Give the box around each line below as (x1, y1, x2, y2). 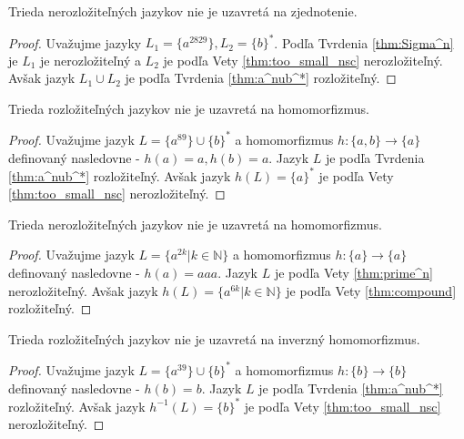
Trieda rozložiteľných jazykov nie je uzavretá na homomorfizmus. (8, 98, 369, 117)
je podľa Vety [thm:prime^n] (274, 263, 433, 282)
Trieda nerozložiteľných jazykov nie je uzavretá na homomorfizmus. (8, 214, 382, 233)
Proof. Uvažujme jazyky (8, 33, 142, 52)
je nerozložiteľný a (40, 50, 141, 69)
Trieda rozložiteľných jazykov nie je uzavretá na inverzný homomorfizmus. (8, 329, 420, 348)
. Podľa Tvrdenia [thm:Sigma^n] (274, 33, 454, 52)
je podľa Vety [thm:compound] (286, 281, 457, 300)
